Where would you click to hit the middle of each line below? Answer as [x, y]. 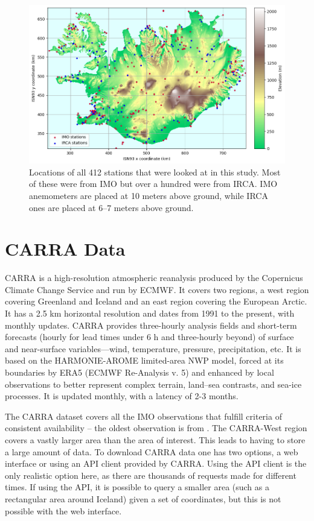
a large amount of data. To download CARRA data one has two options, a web [152, 451]
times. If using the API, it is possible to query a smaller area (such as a [137, 487]
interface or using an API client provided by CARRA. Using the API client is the [156, 463]
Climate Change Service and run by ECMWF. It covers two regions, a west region [157, 289]
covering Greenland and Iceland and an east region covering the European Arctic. [156, 301]
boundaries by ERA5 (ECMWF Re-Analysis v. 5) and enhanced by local [139, 372]
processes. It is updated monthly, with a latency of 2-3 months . [122, 396]
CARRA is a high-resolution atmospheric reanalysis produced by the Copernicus [154, 278]
